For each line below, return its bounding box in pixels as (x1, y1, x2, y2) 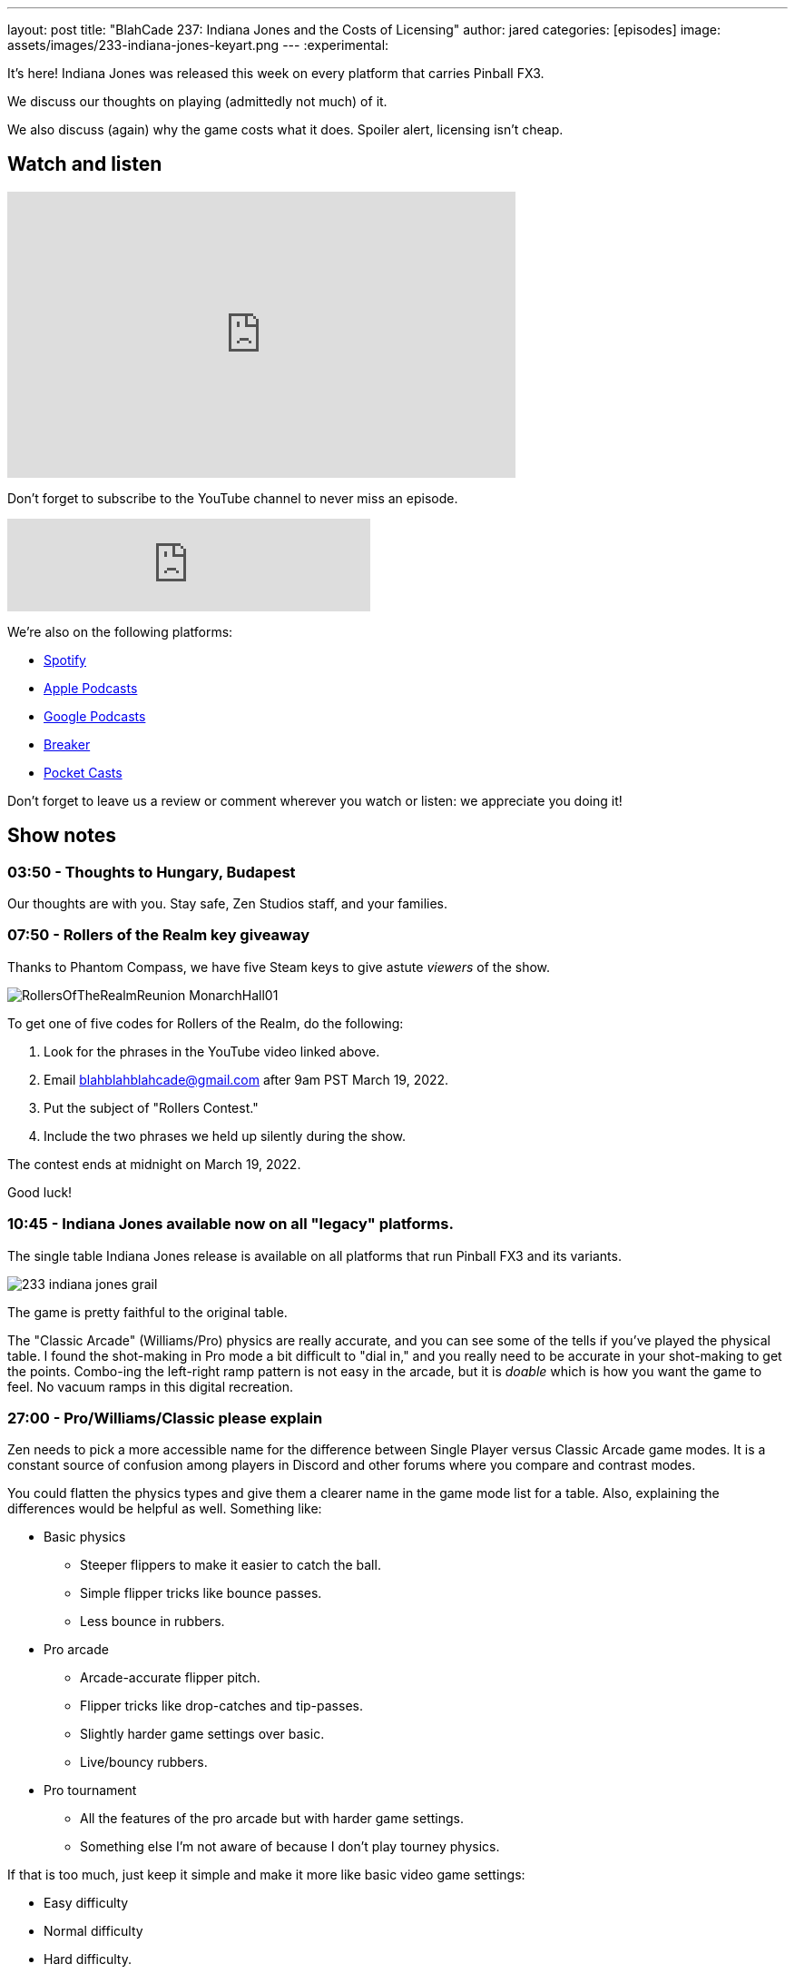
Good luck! (7, 1184, 73, 1200)
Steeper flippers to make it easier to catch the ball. (80, 1557, 381, 1573)
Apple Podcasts (44, 679, 138, 696)
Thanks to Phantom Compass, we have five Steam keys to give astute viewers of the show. (7, 958, 551, 975)
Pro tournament (44, 1782, 137, 1799)
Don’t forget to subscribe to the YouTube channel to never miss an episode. (7, 490, 458, 506)
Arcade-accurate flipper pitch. (80, 1670, 260, 1686)
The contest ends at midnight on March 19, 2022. (7, 1156, 301, 1172)
